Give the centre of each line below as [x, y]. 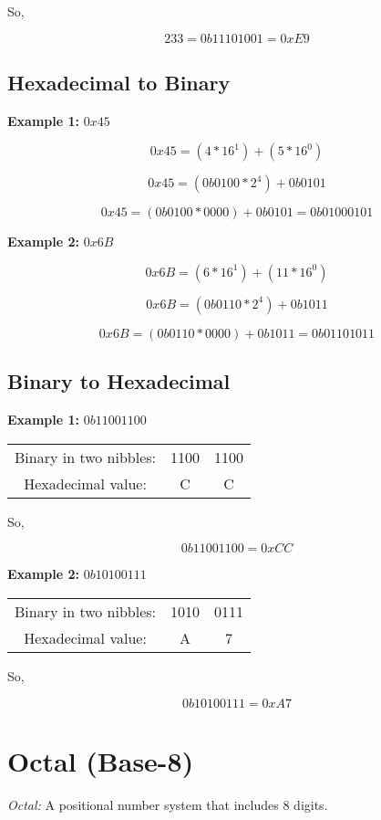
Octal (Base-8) [101, 760]
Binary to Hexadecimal [119, 381]
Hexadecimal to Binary [119, 82]
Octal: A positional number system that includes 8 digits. [168, 804]
